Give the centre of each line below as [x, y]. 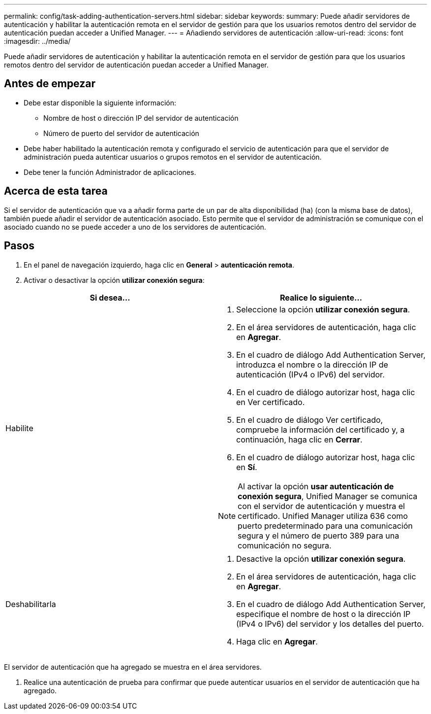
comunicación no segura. [285, 545]
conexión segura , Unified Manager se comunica [328, 496]
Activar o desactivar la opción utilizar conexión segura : [114, 280]
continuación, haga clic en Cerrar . [299, 439]
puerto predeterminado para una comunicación [325, 526]
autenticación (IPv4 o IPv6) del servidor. [310, 374]
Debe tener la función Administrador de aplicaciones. [110, 172]
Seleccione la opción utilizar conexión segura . [323, 309]
